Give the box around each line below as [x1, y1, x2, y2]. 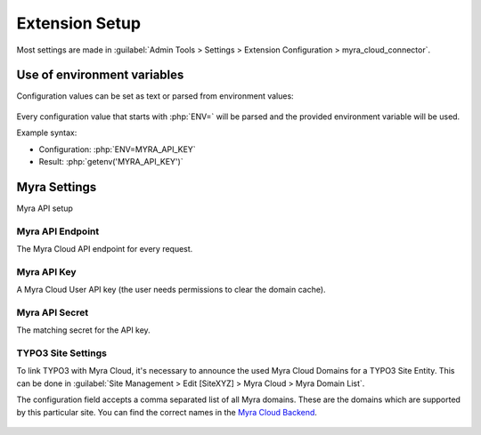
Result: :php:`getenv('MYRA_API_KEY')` [38, 157, 183, 167]
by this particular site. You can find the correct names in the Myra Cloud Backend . [16, 407, 318, 417]
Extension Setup [16, 13, 142, 33]
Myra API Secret [16, 306, 89, 318]
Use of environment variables [16, 68, 184, 83]
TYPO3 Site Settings [16, 347, 107, 359]
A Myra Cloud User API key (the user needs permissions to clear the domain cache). [16, 285, 326, 295]
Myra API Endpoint [16, 225, 100, 238]
